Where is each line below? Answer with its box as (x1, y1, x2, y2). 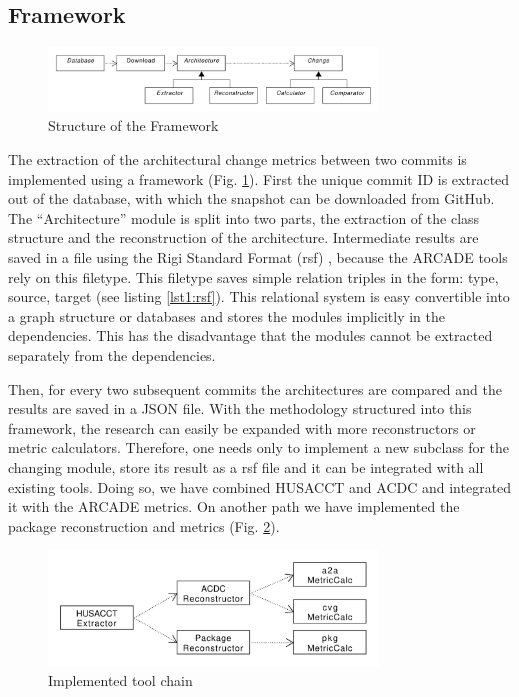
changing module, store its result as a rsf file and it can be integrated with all (8, 456, 484, 477)
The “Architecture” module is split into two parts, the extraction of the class (8, 207, 480, 228)
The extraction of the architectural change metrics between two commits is (8, 149, 467, 170)
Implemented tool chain (48, 670, 193, 691)
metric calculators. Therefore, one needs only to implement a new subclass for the (8, 437, 510, 458)
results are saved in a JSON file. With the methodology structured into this (8, 398, 472, 419)
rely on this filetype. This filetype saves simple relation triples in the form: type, (8, 266, 499, 287)
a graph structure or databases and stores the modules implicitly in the (8, 305, 445, 326)
